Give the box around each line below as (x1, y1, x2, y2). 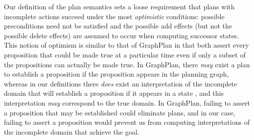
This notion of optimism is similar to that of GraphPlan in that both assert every (4, 40, 249, 50)
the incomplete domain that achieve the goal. (4, 126, 139, 137)
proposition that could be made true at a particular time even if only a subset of (4, 49, 246, 59)
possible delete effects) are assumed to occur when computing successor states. (4, 30, 239, 40)
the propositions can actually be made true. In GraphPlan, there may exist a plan (4, 59, 250, 69)
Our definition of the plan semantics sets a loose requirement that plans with (4, 1, 235, 11)
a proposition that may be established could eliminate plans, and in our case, (4, 107, 235, 117)
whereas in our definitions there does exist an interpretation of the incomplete (4, 78, 237, 88)
